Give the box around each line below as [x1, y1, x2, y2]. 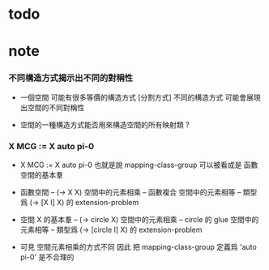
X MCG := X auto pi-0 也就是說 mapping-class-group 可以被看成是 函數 [19, 160, 258, 169]
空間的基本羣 [19, 169, 63, 179]
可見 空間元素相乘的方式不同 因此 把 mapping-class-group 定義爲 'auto [19, 242, 257, 251]
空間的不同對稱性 [27, 102, 85, 112]
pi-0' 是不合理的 [19, 252, 75, 262]
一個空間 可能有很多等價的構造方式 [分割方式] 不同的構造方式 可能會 [19, 92, 247, 102]
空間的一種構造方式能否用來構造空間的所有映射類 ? [19, 119, 190, 130]
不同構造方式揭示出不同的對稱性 [8, 72, 134, 84]
